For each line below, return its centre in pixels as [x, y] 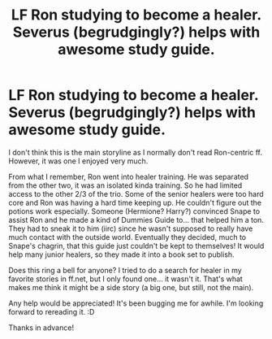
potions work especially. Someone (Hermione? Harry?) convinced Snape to [134, 211]
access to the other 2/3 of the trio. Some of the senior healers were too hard [136, 193]
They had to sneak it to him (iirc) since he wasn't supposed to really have [131, 228]
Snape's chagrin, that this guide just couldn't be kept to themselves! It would [136, 246]
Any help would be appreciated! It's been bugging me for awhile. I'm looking [136, 303]
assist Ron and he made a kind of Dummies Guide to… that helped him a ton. [136, 219]
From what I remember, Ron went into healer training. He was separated [129, 176]
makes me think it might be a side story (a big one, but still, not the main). [131, 287]
